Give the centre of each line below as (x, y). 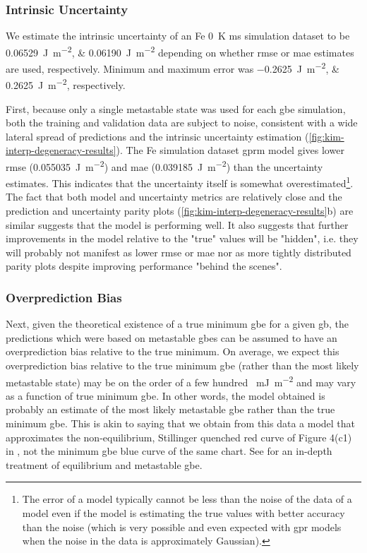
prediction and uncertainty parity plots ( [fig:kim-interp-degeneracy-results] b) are (180, 211)
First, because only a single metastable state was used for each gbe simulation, (176, 108)
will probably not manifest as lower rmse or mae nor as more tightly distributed (179, 252)
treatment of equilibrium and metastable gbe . (104, 464)
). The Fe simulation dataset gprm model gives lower (230, 150)
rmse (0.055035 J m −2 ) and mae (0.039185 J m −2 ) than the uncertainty (164, 165)
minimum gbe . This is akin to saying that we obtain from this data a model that (181, 423)
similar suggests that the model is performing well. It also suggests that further (177, 224)
